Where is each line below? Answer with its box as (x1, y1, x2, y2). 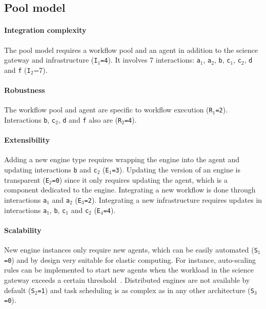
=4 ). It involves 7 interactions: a (100, 54, 200, 65)
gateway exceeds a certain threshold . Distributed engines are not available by (4, 274, 250, 285)
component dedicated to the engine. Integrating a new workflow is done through (4, 184, 256, 195)
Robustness (4, 85, 45, 95)
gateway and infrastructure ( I (4, 54, 98, 65)
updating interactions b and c (4, 164, 97, 175)
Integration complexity (4, 25, 87, 35)
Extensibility (4, 134, 50, 145)
